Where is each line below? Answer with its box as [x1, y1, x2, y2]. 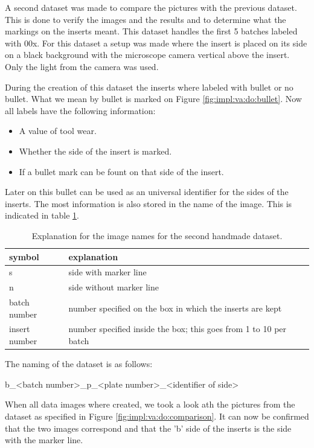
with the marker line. [5, 434, 83, 446]
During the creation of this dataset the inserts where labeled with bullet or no [5, 80, 293, 93]
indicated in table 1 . [5, 209, 79, 222]
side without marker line [68, 281, 159, 293]
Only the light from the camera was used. [5, 60, 159, 72]
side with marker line [68, 266, 147, 278]
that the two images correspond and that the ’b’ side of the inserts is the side [5, 421, 292, 434]
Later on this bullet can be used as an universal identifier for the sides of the [5, 185, 289, 198]
